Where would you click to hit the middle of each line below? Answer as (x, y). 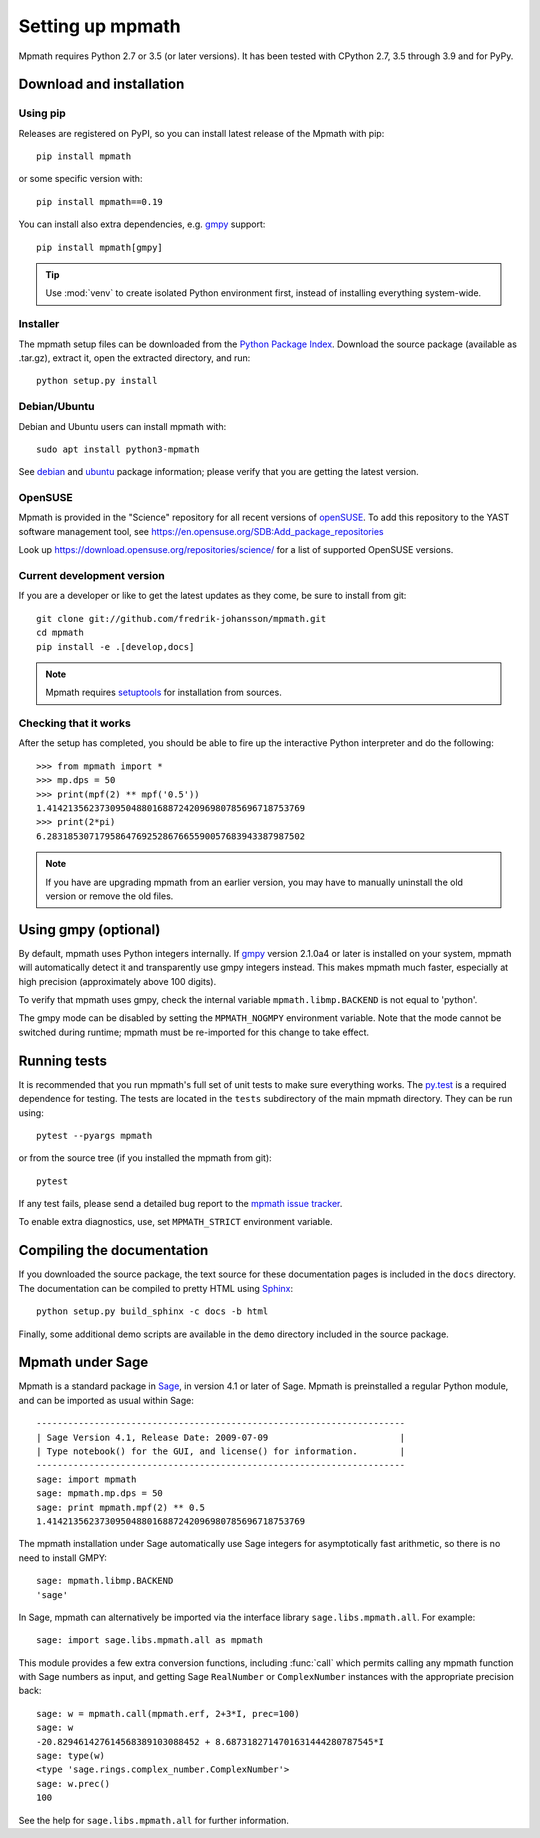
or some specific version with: (80, 179)
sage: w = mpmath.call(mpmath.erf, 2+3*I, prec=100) (168, 1713)
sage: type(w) (70, 1756)
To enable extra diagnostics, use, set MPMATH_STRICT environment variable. (176, 1222)
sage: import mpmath (86, 1479)
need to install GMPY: (62, 1557)
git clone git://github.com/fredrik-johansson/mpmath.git (181, 618)
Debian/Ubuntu (56, 407)
